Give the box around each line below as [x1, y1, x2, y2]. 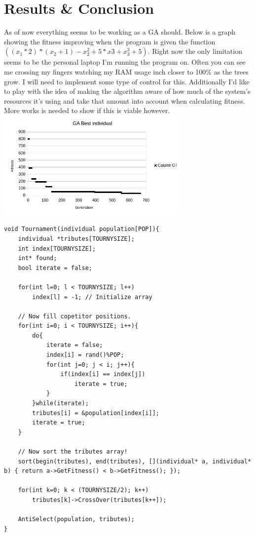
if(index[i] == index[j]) [60, 371, 146, 378]
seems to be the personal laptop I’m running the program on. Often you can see [4, 57, 246, 67]
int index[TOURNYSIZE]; [18, 245, 96, 252]
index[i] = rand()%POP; [46, 351, 124, 359]
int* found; [18, 255, 57, 262]
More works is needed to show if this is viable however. [4, 105, 170, 115]
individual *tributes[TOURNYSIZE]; [18, 235, 135, 242]
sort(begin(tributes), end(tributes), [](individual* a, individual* [18, 458, 252, 465]
